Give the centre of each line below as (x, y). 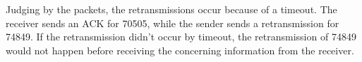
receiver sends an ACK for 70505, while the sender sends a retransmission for (173, 23)
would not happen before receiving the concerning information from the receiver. (180, 50)
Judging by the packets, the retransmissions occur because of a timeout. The (171, 9)
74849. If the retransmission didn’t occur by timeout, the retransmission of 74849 (181, 37)
